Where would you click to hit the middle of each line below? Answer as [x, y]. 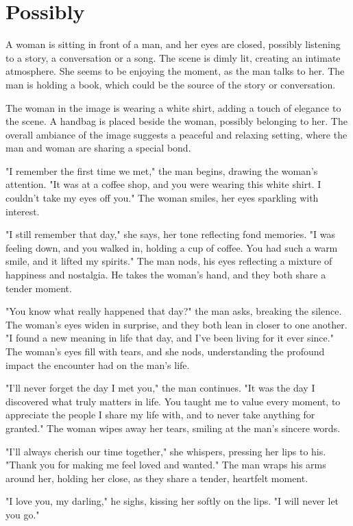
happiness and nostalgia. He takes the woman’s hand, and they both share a [166, 275]
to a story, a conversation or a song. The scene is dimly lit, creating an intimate [173, 57]
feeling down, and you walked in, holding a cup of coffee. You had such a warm [172, 247]
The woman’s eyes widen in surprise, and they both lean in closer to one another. [176, 324]
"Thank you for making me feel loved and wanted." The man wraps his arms [166, 465]
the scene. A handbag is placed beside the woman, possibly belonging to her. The [176, 121]
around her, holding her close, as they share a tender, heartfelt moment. [157, 478]
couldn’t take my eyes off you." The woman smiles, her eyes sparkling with [162, 198]
